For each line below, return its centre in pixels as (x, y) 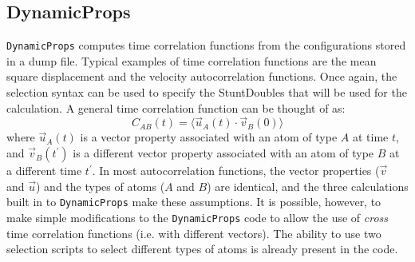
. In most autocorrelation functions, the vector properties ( (236, 171)
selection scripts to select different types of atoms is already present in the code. (202, 249)
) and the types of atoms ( (101, 186)
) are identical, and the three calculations (308, 186)
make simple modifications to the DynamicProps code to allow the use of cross (198, 217)
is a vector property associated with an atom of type (209, 137)
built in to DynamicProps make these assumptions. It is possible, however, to (194, 202)
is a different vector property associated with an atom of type (223, 153)
